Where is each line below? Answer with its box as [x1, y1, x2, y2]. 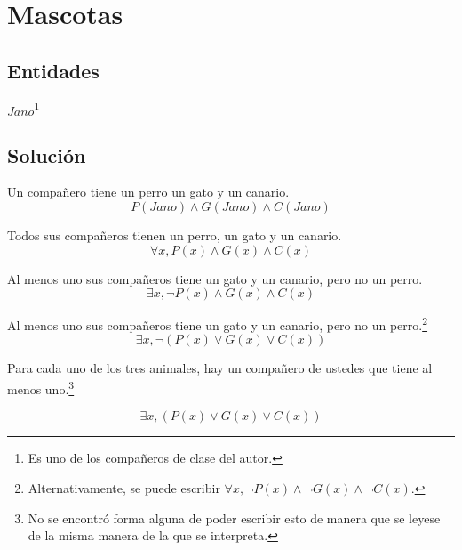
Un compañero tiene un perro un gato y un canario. [7, 182, 290, 201]
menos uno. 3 [7, 377, 75, 398]
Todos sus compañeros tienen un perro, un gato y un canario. [7, 226, 342, 245]
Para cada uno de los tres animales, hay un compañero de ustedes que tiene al [7, 359, 433, 377]
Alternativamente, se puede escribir [28, 478, 220, 497]
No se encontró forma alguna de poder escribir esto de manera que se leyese [28, 508, 441, 527]
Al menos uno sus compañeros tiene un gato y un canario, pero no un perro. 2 [7, 313, 428, 334]
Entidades [7, 56, 100, 84]
